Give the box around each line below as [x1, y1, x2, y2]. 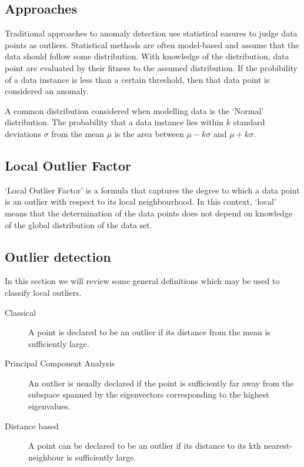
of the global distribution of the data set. [5, 218, 152, 231]
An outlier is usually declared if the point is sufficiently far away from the [28, 376, 294, 389]
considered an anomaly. [5, 85, 89, 97]
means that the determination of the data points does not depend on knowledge [5, 206, 293, 219]
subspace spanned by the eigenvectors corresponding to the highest [28, 388, 269, 401]
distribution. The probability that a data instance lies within [5, 116, 224, 128]
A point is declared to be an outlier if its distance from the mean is [28, 326, 270, 338]
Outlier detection [5, 247, 111, 265]
